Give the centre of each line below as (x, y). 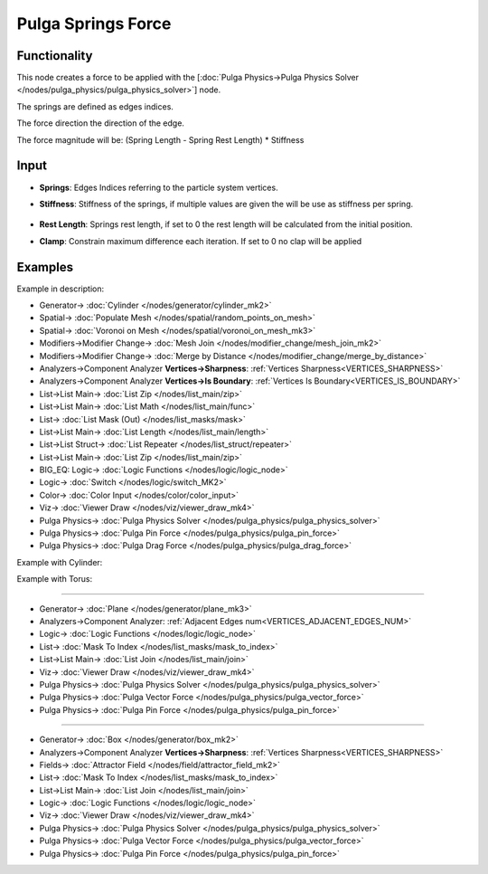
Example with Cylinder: (60, 562)
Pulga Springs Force (94, 24)
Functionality (55, 56)
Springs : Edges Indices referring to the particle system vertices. (159, 187)
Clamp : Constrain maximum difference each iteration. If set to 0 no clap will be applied (201, 241)
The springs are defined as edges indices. (95, 106)
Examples (45, 267)
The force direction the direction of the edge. (101, 123)
